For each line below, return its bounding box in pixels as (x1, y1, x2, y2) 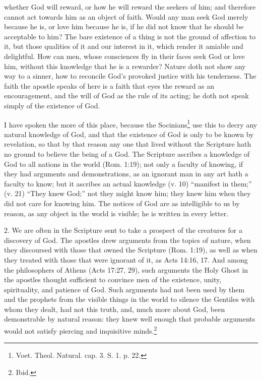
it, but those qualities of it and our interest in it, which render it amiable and (4, 41, 243, 51)
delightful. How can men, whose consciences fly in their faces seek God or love (4, 50, 245, 61)
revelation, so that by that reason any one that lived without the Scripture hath (4, 139, 251, 149)
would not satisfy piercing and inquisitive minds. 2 (4, 324, 157, 336)
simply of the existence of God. (4, 100, 100, 110)
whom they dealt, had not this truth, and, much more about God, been (4, 303, 225, 314)
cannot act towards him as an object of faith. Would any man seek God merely (4, 11, 248, 22)
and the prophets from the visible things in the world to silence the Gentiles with (4, 294, 255, 304)
